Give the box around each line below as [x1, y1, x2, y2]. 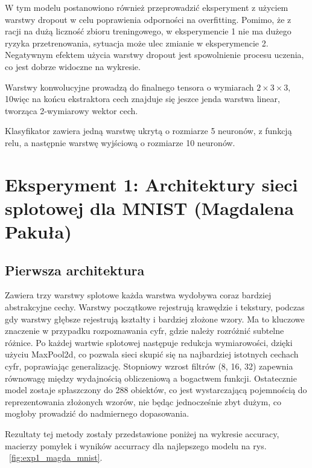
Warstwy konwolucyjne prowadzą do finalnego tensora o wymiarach [5, 80, 254, 93]
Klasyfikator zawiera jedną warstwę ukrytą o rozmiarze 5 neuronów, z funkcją [5, 124, 292, 137]
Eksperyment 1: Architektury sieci [5, 171, 298, 196]
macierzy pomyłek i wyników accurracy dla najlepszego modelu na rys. [5, 439, 267, 452]
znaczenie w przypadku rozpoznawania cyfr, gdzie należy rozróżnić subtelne [5, 324, 284, 337]
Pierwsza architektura [5, 260, 145, 279]
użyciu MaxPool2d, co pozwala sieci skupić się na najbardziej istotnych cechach [5, 348, 299, 361]
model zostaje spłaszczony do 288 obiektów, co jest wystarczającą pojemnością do [5, 383, 307, 396]
